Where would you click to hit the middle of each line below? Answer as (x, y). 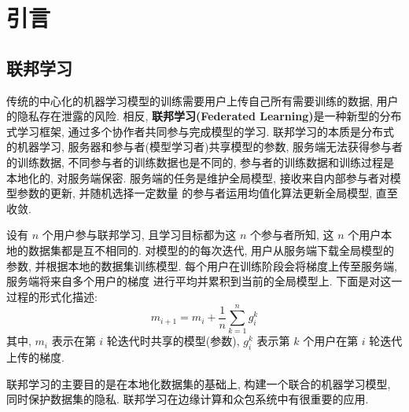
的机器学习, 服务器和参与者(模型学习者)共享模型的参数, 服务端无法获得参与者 (204, 147)
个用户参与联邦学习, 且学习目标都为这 (139, 235)
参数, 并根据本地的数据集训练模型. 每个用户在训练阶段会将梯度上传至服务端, (202, 265)
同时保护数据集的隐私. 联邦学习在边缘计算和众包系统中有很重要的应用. (188, 399)
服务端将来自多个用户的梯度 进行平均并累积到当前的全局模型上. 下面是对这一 (204, 281)
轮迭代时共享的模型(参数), (173, 341)
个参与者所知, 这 (292, 235)
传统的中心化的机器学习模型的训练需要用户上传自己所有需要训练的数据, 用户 (203, 100)
